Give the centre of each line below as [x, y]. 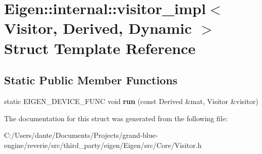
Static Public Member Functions [91, 80]
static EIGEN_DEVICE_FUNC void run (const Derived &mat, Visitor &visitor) [131, 101]
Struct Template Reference [100, 48]
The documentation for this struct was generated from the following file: [116, 118]
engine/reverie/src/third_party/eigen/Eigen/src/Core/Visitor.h [103, 145]
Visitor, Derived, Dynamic [98, 28]
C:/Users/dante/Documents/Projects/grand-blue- [81, 135]
